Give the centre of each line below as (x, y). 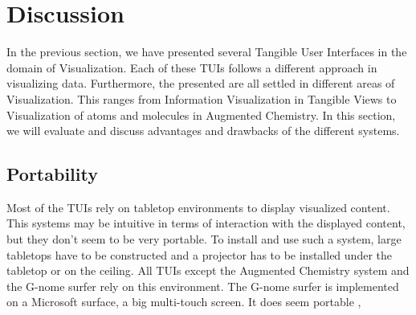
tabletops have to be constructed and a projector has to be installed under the (199, 254)
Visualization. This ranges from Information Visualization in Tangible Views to (202, 98)
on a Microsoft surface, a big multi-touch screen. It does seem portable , (184, 302)
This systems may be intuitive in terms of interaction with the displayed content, (206, 223)
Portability (52, 174)
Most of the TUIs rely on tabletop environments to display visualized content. (198, 207)
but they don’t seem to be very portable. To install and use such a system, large (204, 239)
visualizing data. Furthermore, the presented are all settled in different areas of (201, 83)
